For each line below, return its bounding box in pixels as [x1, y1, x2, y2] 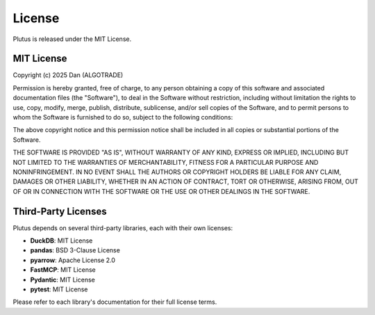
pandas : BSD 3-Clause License [30, 246, 121, 255]
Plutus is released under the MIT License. [12, 35, 132, 43]
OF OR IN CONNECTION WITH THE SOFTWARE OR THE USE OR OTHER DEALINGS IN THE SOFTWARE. [12, 187, 310, 195]
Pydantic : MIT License [30, 275, 95, 284]
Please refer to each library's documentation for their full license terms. [12, 298, 217, 306]
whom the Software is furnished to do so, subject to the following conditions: [12, 113, 233, 122]
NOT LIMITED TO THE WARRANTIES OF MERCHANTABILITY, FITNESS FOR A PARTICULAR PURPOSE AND [12, 158, 319, 166]
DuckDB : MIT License [30, 236, 93, 245]
